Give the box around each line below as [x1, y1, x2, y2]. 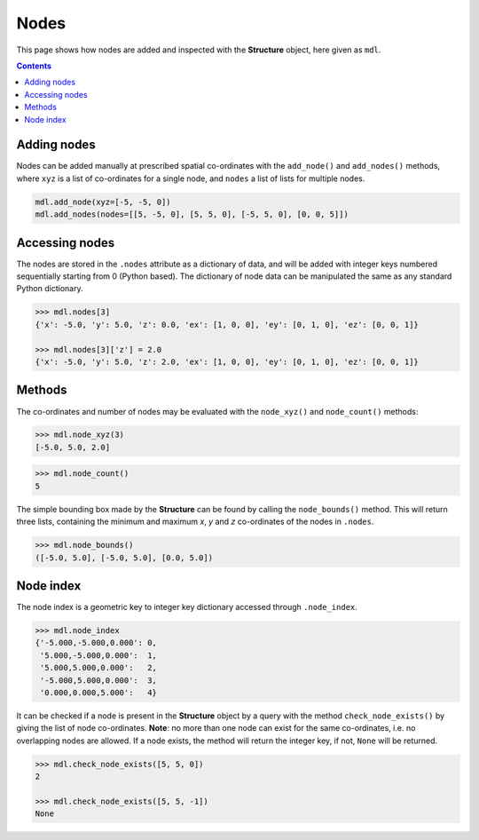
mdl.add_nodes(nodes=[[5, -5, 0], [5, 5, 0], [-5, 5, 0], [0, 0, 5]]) [35, 210, 349, 219]
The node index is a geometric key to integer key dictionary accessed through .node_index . [16, 602, 358, 613]
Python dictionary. [16, 283, 83, 294]
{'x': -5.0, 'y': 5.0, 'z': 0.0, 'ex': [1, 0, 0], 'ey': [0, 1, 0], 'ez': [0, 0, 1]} [35, 320, 419, 329]
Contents [16, 60, 52, 71]
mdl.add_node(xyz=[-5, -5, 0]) [35, 196, 172, 207]
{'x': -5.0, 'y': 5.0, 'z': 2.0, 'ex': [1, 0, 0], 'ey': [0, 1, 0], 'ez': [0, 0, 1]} [35, 357, 419, 367]
